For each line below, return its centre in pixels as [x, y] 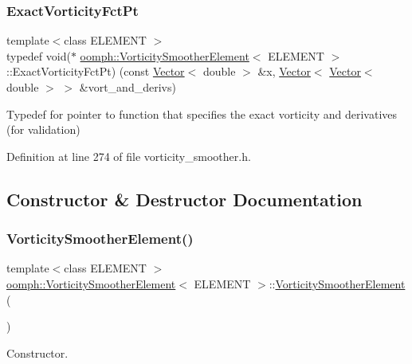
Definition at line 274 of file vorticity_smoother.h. [129, 156]
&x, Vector [284, 71]
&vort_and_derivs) [128, 87]
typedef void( [39, 55]
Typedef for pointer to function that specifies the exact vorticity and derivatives [202, 114]
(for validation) [43, 129]
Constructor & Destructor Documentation [184, 199]
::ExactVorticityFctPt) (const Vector [96, 71]
